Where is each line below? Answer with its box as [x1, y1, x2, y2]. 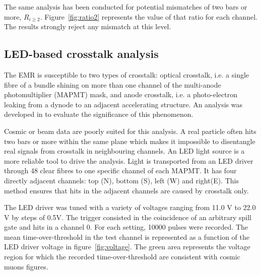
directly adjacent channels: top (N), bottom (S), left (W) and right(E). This [4, 175, 239, 185]
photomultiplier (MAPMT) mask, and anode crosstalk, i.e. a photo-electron [4, 89, 237, 100]
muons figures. [4, 261, 48, 271]
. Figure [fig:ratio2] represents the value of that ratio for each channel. [40, 11, 257, 22]
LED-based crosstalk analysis [4, 46, 159, 61]
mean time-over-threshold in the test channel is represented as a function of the [4, 231, 250, 242]
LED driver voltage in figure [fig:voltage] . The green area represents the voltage [4, 241, 250, 252]
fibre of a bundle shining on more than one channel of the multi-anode [4, 79, 221, 90]
